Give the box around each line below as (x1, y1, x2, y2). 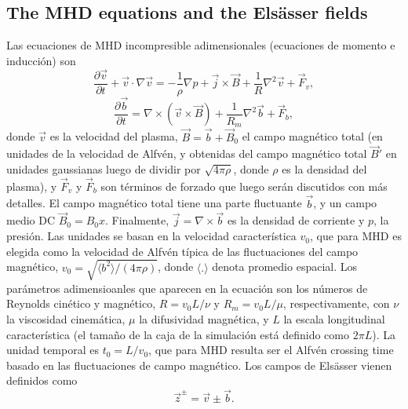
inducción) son (6, 52, 76, 68)
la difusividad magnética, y (139, 310, 269, 327)
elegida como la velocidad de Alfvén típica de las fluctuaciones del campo (6, 243, 359, 259)
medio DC (6, 212, 56, 228)
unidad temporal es (6, 341, 99, 358)
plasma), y (6, 177, 57, 194)
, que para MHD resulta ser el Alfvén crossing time (148, 341, 394, 358)
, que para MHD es (309, 228, 402, 244)
